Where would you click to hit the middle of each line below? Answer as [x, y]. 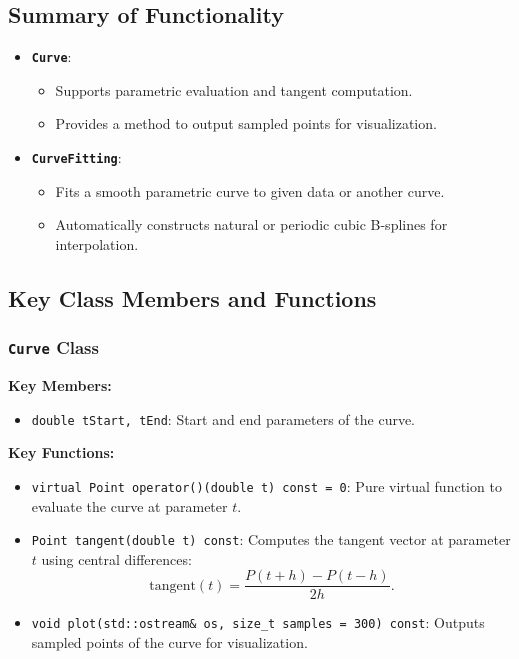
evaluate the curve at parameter [129, 505]
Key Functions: [61, 452]
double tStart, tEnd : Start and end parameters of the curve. [223, 418]
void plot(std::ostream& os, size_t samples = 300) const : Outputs [258, 622]
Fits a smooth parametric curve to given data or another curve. [250, 190]
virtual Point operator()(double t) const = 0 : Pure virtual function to [266, 485]
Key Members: [60, 385]
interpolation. [97, 243]
